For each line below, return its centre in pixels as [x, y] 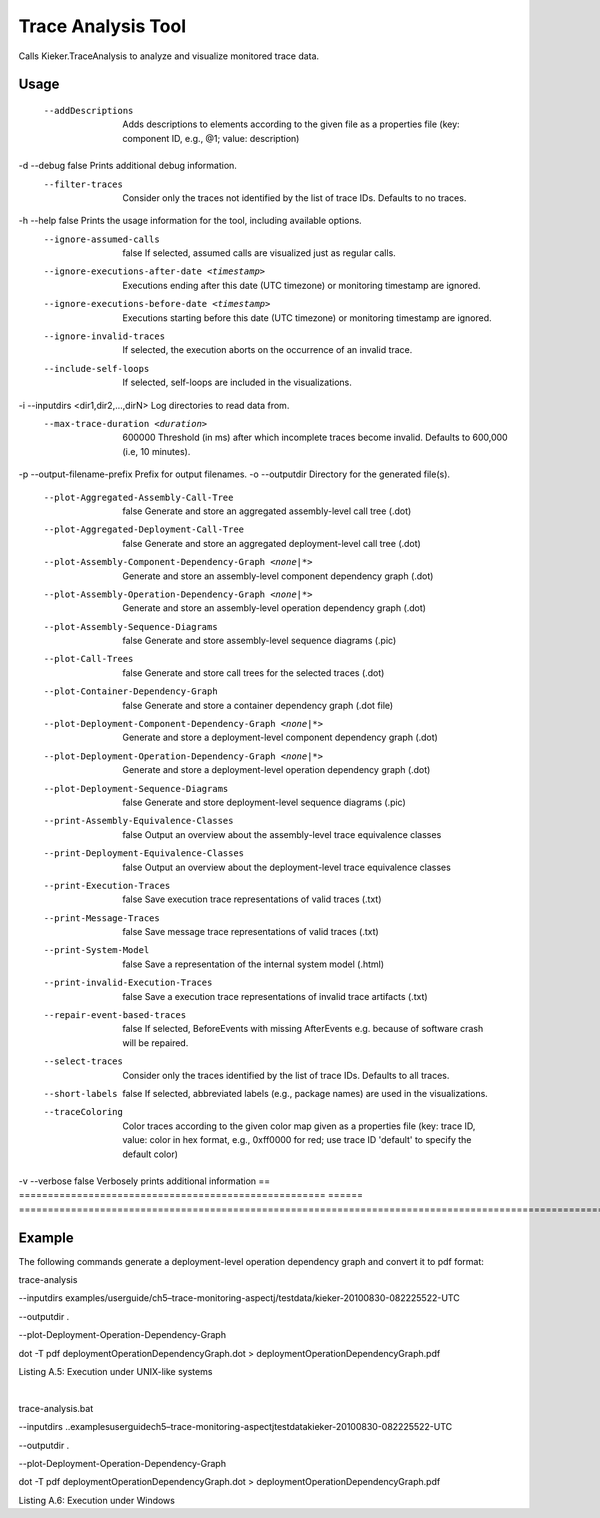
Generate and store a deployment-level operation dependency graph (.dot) [276, 770]
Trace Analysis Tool [102, 26]
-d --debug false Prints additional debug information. [127, 166]
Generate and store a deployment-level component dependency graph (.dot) [280, 737]
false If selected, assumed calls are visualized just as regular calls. [259, 253]
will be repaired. [155, 1042]
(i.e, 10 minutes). [156, 451]
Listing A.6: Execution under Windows [96, 1500]
